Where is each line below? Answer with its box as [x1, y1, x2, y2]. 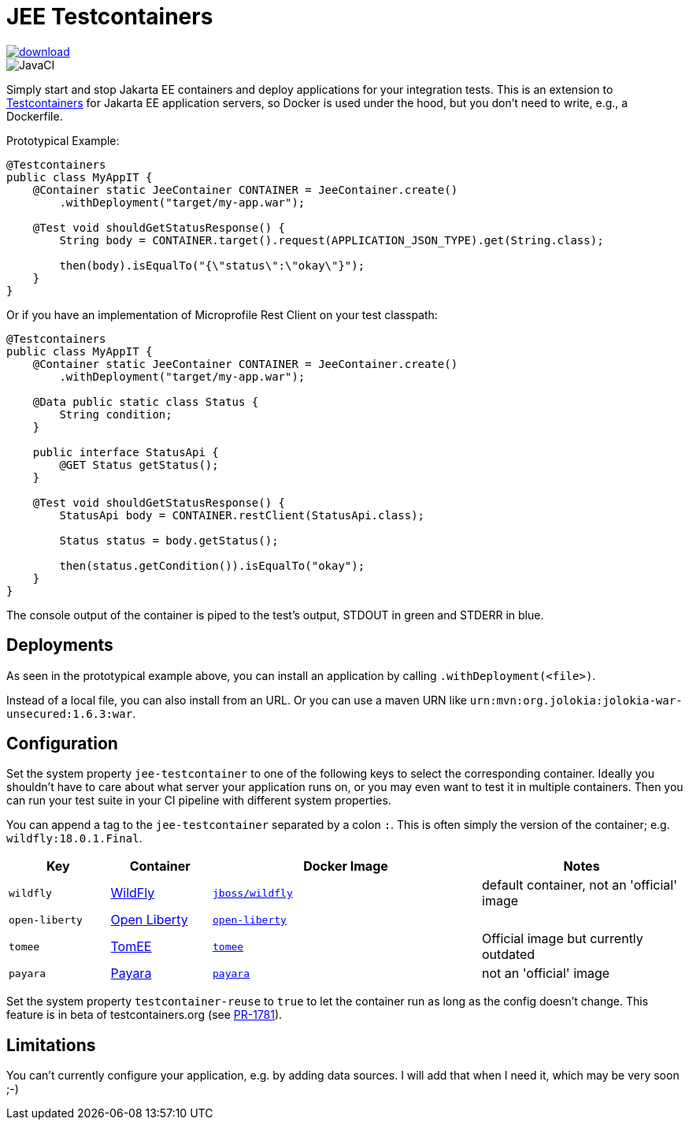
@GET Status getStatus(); [59, 458, 219, 471]
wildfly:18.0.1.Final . [6, 831, 143, 845]
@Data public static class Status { [32, 395, 259, 408]
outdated [482, 946, 535, 963]
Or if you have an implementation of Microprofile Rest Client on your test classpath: [6, 307, 438, 321]
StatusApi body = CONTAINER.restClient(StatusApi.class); [59, 508, 425, 522]
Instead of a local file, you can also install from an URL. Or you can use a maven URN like [6, 693, 467, 707]
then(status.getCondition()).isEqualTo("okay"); [59, 559, 365, 572]
